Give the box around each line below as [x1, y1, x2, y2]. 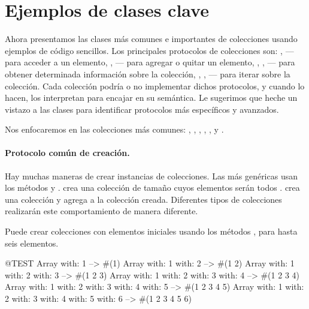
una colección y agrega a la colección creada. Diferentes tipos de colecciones [5, 193, 282, 205]
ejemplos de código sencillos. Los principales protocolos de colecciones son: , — [5, 44, 294, 56]
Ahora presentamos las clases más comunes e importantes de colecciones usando [5, 32, 298, 45]
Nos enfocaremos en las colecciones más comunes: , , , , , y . [5, 123, 224, 136]
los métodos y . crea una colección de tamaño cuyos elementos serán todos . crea [5, 181, 300, 194]
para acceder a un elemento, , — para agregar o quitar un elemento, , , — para [5, 56, 295, 68]
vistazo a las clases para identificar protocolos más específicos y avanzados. [5, 103, 279, 115]
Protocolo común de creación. [5, 146, 130, 159]
